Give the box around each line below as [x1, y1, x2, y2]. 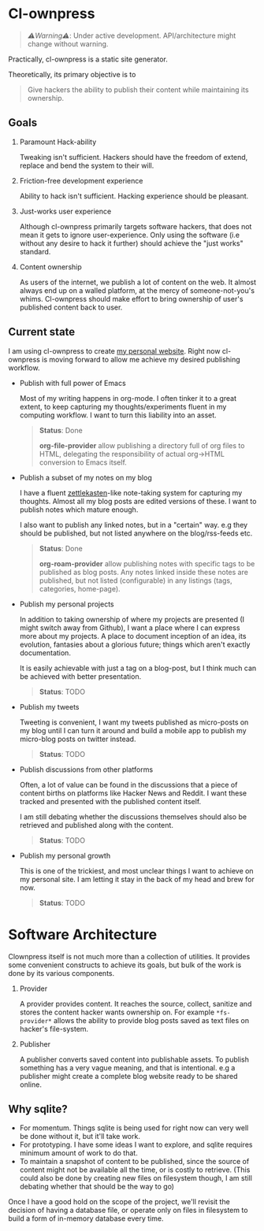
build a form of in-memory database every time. [8, 1214, 164, 1223]
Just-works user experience [19, 206, 112, 216]
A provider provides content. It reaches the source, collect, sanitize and [19, 999, 252, 1008]
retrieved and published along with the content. [19, 820, 173, 829]
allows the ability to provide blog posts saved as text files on [54, 1015, 250, 1025]
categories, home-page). [39, 584, 121, 593]
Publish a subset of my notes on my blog [19, 473, 152, 482]
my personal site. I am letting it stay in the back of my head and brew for [19, 874, 255, 884]
